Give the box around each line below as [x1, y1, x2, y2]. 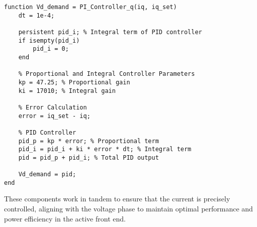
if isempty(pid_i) [18, 37, 80, 44]
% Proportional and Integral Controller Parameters [18, 70, 195, 78]
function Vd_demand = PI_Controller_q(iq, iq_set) [4, 4, 177, 11]
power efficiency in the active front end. [4, 213, 126, 223]
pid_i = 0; [33, 45, 69, 53]
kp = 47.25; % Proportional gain [18, 78, 130, 86]
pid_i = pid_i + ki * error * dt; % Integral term [18, 146, 192, 153]
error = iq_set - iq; [18, 112, 91, 120]
